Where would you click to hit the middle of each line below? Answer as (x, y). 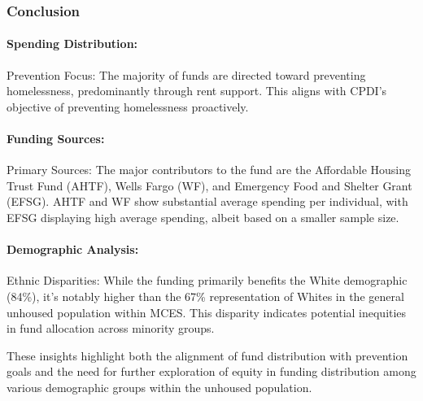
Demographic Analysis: (73, 249)
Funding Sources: (56, 139)
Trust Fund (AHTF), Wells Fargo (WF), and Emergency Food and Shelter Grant (209, 185)
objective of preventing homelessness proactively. (128, 106)
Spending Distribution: (72, 44)
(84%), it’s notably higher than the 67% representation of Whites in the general (205, 296)
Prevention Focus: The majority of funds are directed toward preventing (186, 74)
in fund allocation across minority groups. (111, 328)
